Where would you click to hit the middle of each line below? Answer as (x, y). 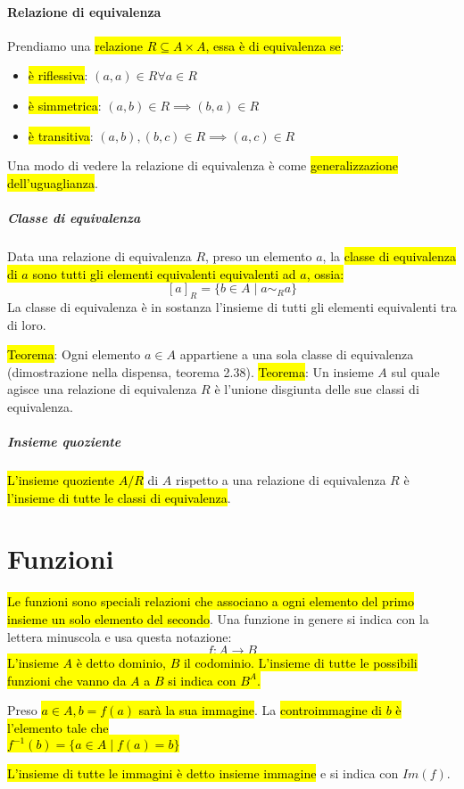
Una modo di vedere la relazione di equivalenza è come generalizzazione (203, 165)
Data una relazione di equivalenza (99, 255)
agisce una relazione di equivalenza (102, 389)
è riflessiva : (58, 75)
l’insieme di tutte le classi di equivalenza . (119, 497)
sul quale (415, 371)
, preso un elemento (259, 255)
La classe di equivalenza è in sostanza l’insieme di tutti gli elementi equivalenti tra (232, 306)
